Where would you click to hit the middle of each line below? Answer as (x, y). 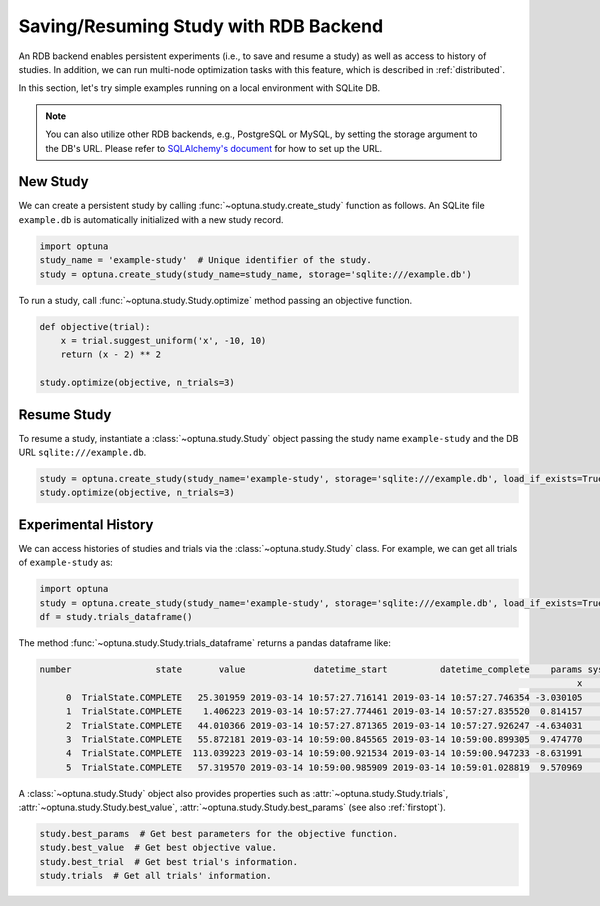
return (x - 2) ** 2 (111, 354)
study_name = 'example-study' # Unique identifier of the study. (205, 260)
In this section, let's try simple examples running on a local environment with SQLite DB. (199, 88)
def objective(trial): (95, 326)
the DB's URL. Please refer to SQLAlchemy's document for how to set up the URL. (214, 148)
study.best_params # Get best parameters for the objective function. (219, 834)
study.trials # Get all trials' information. (155, 876)
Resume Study (65, 414)
